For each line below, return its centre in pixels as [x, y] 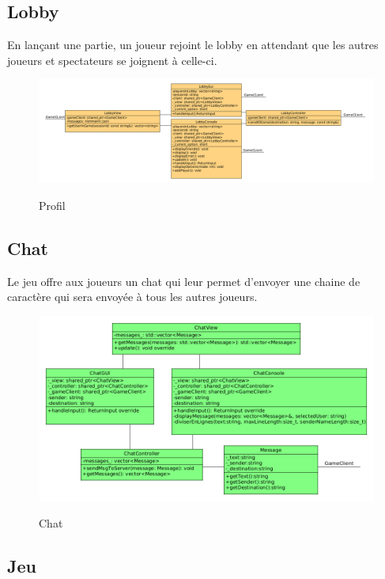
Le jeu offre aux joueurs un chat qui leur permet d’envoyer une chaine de [184, 281]
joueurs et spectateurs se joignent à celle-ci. [112, 60]
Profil [52, 205]
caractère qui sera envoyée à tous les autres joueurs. [132, 297]
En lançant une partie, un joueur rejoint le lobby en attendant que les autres [193, 45]
